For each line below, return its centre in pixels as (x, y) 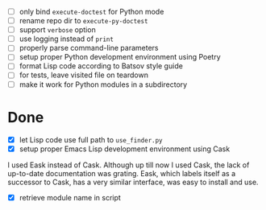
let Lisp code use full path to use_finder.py (91, 139)
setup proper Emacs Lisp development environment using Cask (125, 149)
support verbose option (57, 30)
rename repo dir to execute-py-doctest (83, 21)
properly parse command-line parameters (89, 48)
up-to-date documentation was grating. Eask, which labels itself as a (122, 173)
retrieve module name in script (70, 197)
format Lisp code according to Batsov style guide (101, 66)
